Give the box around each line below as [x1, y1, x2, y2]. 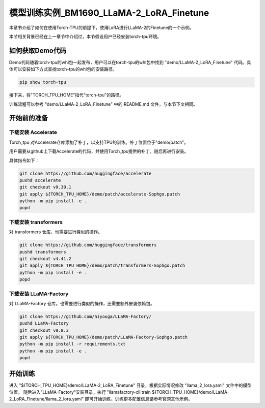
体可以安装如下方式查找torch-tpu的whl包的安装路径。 [9, 66, 117, 72]
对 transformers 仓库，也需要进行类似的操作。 [9, 229, 103, 235]
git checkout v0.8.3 [19, 327, 69, 333]
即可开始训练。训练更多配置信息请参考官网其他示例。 [84, 396, 192, 402]
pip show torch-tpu [19, 79, 66, 85]
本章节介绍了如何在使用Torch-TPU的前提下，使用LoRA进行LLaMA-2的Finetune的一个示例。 [9, 25, 194, 31]
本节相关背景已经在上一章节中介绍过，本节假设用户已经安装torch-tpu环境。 [9, 33, 162, 39]
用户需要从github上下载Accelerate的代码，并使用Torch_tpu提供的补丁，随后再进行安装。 [9, 148, 189, 155]
